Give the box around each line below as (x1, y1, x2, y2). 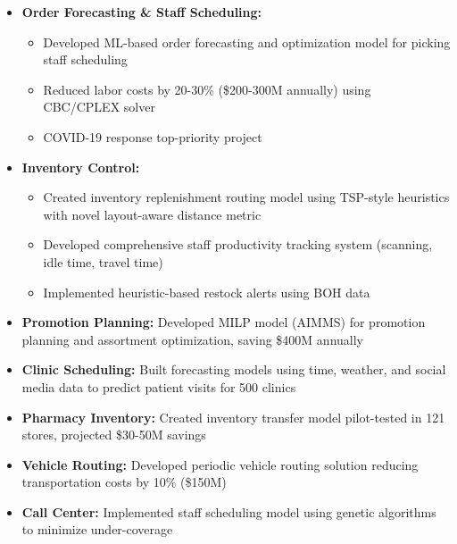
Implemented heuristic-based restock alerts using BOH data (43, 282, 370, 301)
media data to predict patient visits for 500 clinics (21, 377, 296, 396)
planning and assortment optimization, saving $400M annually (21, 330, 364, 348)
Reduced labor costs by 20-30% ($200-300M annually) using (43, 80, 371, 98)
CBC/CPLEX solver (43, 97, 155, 116)
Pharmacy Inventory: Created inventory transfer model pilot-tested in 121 (21, 407, 445, 426)
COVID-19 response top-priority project (43, 127, 262, 146)
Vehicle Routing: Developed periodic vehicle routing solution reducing (21, 455, 419, 473)
